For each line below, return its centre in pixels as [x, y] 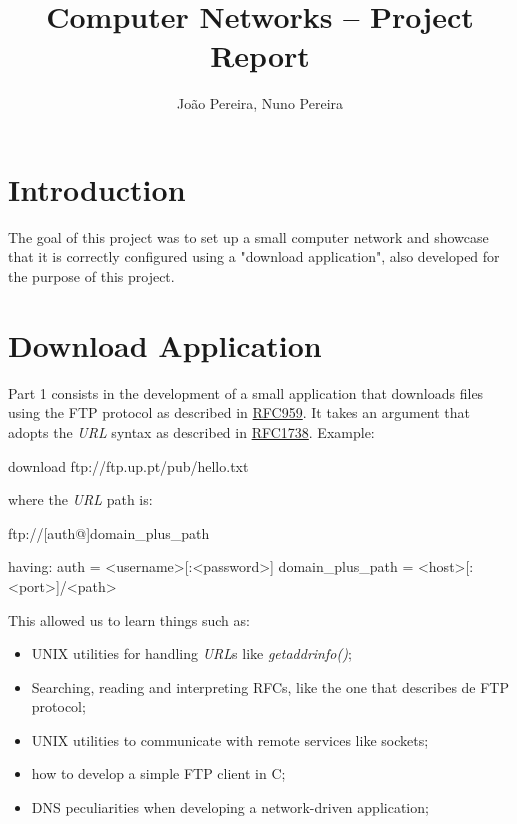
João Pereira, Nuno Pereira [260, 103]
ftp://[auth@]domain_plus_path [109, 532]
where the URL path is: [80, 499]
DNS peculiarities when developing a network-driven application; [230, 807]
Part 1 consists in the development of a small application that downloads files [246, 392]
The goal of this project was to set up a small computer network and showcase [248, 236]
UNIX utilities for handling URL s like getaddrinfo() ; [191, 653]
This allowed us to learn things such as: [129, 619]
